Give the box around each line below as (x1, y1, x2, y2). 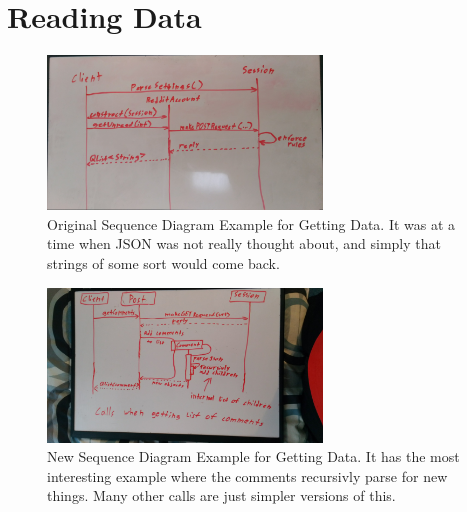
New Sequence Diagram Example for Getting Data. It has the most (47, 446, 460, 467)
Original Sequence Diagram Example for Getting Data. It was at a (47, 213, 456, 234)
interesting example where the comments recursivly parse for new (47, 465, 448, 486)
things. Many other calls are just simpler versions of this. (47, 485, 396, 506)
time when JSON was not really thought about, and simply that (47, 233, 441, 254)
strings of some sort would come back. (47, 252, 280, 273)
